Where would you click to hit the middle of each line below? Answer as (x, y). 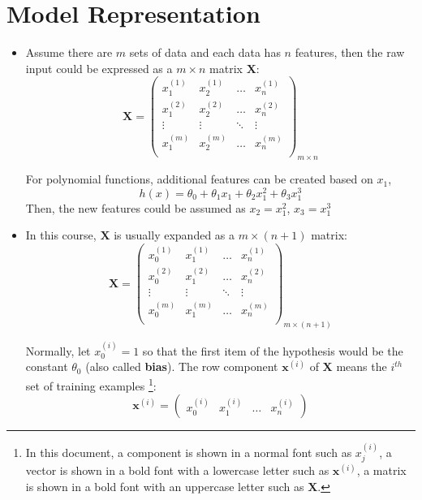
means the (362, 366)
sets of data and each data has (205, 52)
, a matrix (381, 470)
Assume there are (69, 52)
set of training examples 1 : (91, 384)
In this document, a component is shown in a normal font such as (189, 452)
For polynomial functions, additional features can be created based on (199, 179)
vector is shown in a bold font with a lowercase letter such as (177, 470)
